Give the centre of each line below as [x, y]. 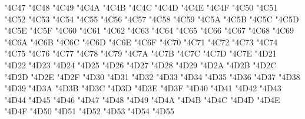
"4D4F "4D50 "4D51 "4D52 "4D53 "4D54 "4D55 [89, 111]
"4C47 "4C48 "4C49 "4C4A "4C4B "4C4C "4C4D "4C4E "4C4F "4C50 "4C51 [141, 7]
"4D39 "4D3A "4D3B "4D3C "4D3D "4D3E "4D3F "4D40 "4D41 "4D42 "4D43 [143, 88]
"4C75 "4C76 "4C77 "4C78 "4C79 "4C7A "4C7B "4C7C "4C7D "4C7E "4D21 [140, 53]
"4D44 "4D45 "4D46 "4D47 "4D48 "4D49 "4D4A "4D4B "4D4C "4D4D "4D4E [142, 99]
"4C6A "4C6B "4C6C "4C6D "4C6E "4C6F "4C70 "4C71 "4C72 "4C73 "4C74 [141, 42]
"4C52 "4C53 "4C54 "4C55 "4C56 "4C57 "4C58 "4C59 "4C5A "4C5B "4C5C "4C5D [152, 19]
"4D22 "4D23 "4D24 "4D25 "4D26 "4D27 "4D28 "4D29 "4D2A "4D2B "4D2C [140, 65]
